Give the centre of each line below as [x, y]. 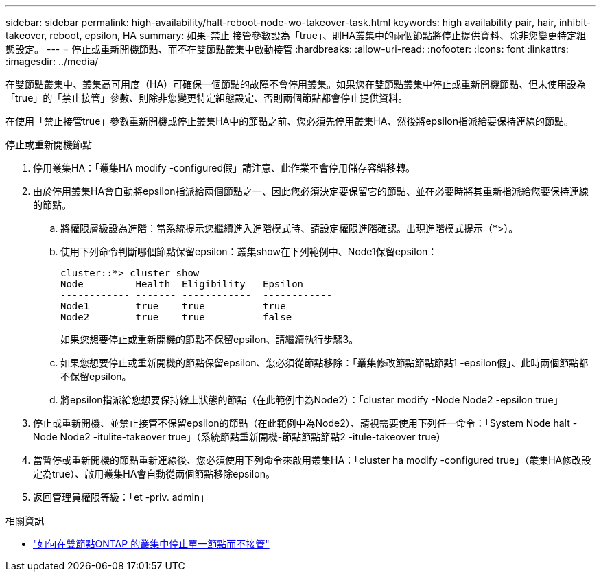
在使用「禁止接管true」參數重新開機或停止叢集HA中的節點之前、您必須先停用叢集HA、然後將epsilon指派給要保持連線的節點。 [290, 121]
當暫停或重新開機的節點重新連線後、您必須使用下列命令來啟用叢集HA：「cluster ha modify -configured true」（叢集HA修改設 [312, 460]
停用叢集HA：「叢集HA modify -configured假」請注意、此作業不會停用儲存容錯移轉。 [224, 168]
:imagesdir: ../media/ [52, 61]
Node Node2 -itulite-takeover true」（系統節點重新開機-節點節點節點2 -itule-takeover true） [239, 437]
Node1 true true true [173, 306]
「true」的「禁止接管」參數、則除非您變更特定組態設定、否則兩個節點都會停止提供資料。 [207, 98]
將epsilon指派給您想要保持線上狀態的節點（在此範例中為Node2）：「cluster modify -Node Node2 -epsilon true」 [312, 400]
